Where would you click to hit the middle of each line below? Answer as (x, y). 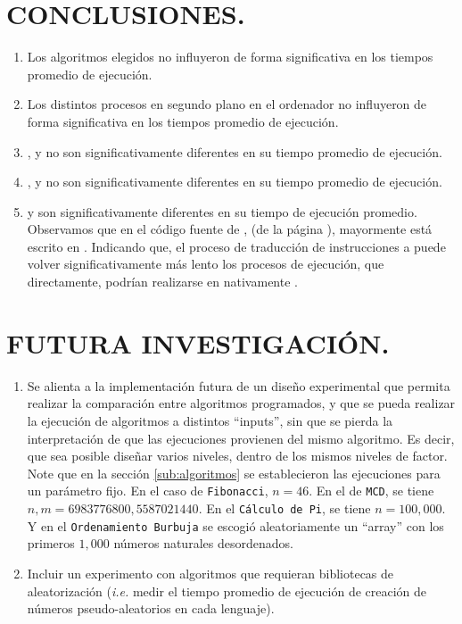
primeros (51, 543)
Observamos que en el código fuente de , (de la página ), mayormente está (230, 229)
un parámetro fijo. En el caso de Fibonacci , (148, 491)
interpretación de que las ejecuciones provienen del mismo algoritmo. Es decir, (241, 438)
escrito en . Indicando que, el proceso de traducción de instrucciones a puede (236, 246)
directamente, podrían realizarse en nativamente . (162, 282)
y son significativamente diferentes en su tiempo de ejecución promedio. (222, 211)
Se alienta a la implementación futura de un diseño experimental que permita (239, 385)
